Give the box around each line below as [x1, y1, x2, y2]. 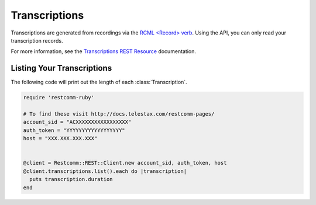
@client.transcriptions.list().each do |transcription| [23, 168, 187, 175]
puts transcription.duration [29, 176, 114, 183]
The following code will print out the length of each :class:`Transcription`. [11, 79, 187, 86]
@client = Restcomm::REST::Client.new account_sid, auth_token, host [23, 159, 227, 166]
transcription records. [11, 37, 63, 44]
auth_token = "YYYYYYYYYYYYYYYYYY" [23, 127, 125, 134]
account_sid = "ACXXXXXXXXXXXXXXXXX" [23, 119, 132, 126]
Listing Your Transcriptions [11, 63, 112, 73]
